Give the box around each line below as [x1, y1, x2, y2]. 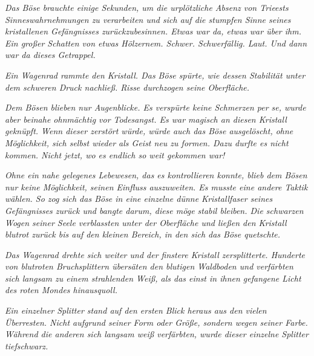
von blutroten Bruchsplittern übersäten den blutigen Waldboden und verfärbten [5, 260, 293, 273]
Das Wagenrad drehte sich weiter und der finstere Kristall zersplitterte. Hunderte [5, 248, 306, 261]
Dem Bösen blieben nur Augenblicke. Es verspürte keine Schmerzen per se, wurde [5, 101, 306, 114]
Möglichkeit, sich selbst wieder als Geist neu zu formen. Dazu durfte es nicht [5, 136, 289, 149]
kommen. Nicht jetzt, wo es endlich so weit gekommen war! [5, 148, 225, 161]
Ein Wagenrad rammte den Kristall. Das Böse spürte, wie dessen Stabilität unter [5, 68, 306, 81]
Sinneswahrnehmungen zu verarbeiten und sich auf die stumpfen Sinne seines [5, 13, 291, 25]
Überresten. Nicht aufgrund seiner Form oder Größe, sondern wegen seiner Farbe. [5, 316, 308, 328]
